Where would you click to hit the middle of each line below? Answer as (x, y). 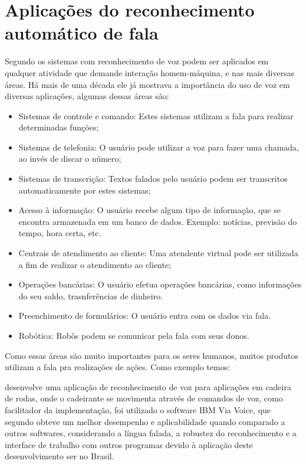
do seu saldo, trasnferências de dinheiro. (91, 295)
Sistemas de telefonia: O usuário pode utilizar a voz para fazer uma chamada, (159, 147)
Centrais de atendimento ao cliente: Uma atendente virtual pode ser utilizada (158, 253)
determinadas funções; (59, 127)
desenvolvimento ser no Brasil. (60, 456)
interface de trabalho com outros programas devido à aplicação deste (129, 444)
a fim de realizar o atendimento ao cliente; (95, 264)
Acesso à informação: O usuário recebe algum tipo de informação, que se (149, 210)
